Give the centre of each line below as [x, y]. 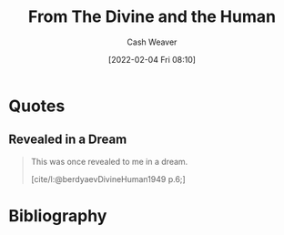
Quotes [37, 106]
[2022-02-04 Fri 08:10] [152, 59]
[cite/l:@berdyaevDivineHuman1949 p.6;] [108, 179]
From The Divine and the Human [152, 17]
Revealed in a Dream [68, 140]
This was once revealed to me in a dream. [109, 161]
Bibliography [58, 215]
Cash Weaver [152, 42]
